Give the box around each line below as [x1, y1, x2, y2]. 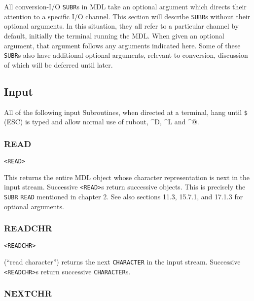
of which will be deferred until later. [4, 59, 113, 70]
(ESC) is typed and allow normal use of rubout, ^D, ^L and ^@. [4, 116, 199, 127]
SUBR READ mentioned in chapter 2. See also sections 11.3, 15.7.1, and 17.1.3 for [4, 191, 243, 201]
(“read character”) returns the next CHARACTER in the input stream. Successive [4, 257, 241, 267]
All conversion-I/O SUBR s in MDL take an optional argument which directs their [4, 1, 247, 11]
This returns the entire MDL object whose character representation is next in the [4, 172, 250, 182]
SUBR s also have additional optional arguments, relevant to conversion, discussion [4, 50, 248, 60]
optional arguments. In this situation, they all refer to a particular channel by [4, 21, 239, 31]
